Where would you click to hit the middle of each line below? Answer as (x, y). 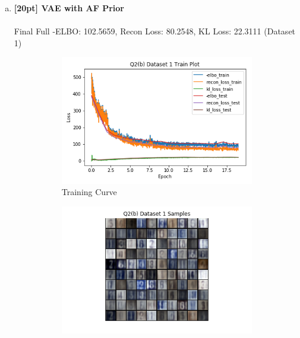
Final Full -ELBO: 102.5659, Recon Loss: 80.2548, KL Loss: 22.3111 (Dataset (155, 31)
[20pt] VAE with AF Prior (69, 8)
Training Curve (89, 192)
